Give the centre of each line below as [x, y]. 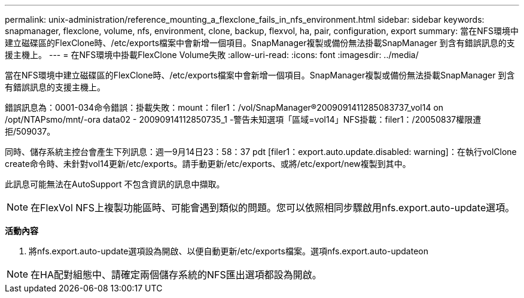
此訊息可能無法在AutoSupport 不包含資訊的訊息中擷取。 [115, 184]
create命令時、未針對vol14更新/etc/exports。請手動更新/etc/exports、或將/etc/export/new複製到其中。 [208, 164]
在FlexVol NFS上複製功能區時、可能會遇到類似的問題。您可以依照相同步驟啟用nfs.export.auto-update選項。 [273, 208]
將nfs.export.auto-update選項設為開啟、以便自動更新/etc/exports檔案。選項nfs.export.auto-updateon [229, 251]
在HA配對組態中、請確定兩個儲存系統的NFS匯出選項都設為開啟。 [176, 275]
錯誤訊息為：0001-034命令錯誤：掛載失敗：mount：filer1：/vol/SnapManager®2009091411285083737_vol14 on [224, 107]
